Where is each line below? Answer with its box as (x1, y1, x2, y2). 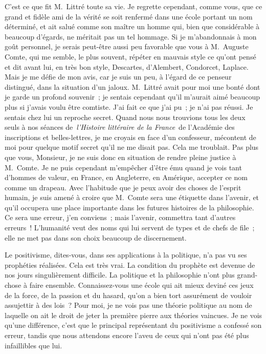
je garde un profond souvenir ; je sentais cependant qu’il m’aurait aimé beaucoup (5, 91, 260, 102)
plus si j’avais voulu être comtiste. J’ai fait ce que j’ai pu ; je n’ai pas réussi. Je (5, 101, 253, 112)
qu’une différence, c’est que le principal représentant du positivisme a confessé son (5, 320, 262, 330)
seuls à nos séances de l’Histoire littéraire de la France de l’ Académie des (5, 122, 235, 132)
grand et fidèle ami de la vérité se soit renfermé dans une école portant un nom (5, 11, 253, 22)
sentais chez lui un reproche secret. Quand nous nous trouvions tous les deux (5, 111, 246, 122)
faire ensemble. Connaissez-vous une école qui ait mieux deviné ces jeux (29, 280, 254, 290)
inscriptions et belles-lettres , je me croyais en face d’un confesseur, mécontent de (5, 131, 256, 142)
